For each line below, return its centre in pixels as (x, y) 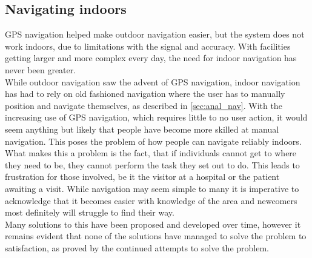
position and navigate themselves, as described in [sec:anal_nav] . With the (144, 105)
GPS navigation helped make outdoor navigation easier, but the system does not (155, 34)
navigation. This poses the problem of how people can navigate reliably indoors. (153, 141)
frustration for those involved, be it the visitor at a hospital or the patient (142, 177)
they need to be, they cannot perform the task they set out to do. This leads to (152, 164)
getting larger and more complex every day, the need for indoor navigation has (151, 58)
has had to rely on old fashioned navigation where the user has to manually (145, 94)
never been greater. (41, 69)
